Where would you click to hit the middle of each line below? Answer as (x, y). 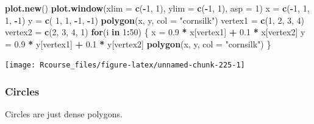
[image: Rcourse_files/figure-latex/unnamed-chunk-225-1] (125, 65)
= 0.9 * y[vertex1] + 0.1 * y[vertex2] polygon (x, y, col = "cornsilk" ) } (138, 43)
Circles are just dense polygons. (64, 114)
